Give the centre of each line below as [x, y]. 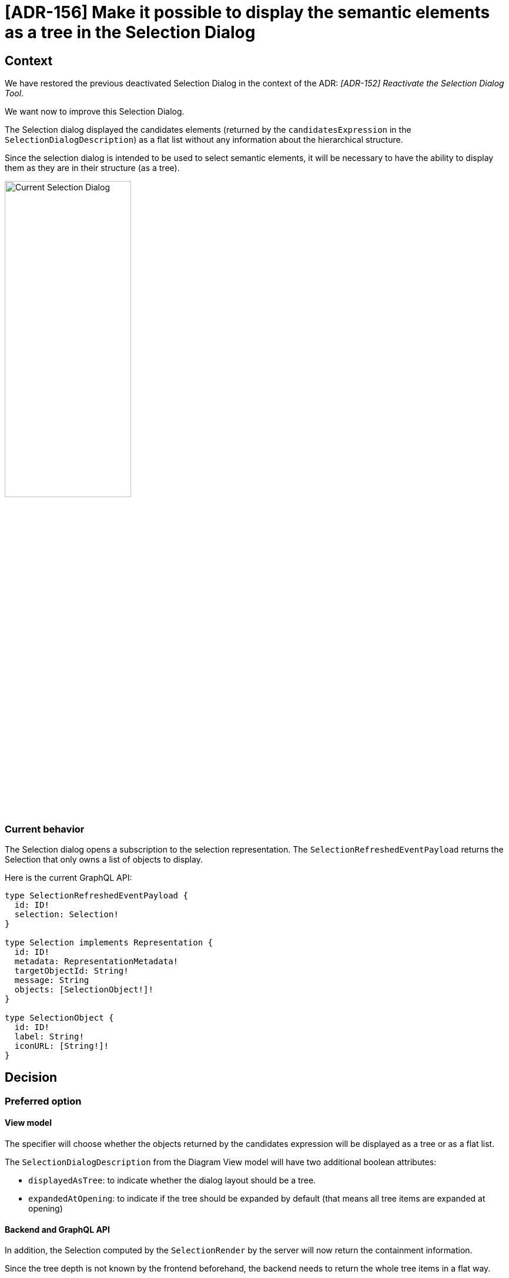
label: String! [49, 1036]
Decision [31, 1078]
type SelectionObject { [59, 1017]
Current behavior [45, 829]
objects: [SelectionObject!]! [84, 989]
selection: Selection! [66, 914]
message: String [52, 980]
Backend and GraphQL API [57, 1229]
